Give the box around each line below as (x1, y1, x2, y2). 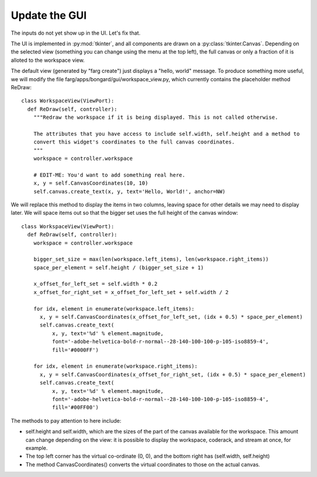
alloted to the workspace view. (11, 56, 85, 64)
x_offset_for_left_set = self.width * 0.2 (33, 281, 158, 288)
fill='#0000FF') (52, 346, 99, 353)
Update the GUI (11, 9, 87, 22)
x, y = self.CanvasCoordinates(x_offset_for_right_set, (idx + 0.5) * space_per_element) (39, 371, 306, 378)
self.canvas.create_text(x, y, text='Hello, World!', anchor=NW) (33, 188, 226, 195)
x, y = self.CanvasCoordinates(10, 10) (33, 180, 149, 186)
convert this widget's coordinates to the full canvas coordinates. (33, 139, 235, 145)
